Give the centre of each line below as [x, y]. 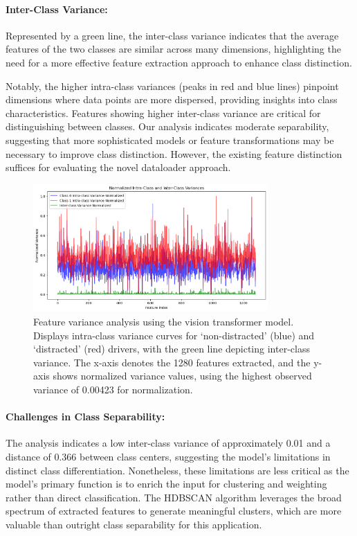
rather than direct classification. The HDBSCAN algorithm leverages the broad [174, 497]
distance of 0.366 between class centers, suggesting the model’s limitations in [168, 456]
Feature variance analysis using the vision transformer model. [164, 321]
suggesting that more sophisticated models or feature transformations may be [170, 140]
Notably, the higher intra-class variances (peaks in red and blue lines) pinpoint [172, 86]
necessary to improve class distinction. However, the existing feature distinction [174, 153]
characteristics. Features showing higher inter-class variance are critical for [163, 113]
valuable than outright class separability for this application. [134, 524]
